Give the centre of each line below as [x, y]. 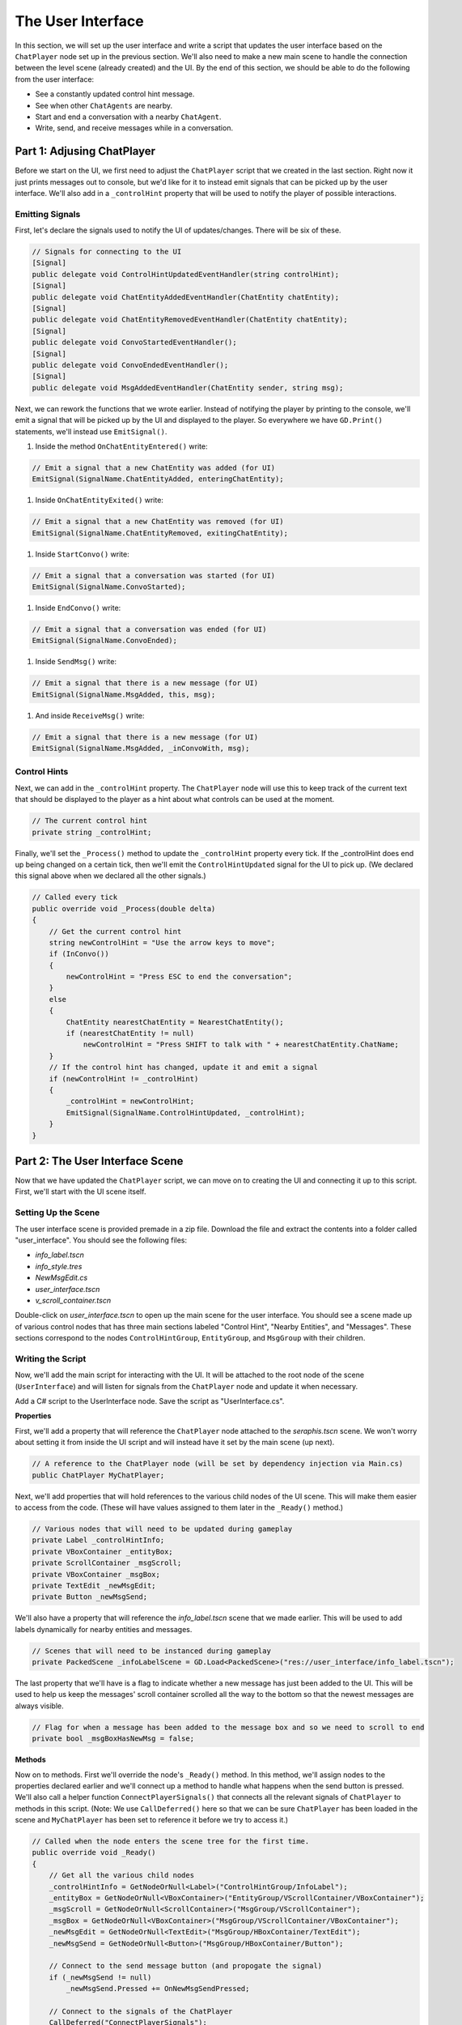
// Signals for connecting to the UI [107, 252]
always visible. [39, 1706]
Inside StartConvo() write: [82, 554]
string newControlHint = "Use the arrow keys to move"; [162, 942]
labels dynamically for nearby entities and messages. [104, 1629]
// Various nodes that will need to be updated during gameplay [162, 1528]
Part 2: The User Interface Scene [99, 1161]
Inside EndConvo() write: [78, 608]
